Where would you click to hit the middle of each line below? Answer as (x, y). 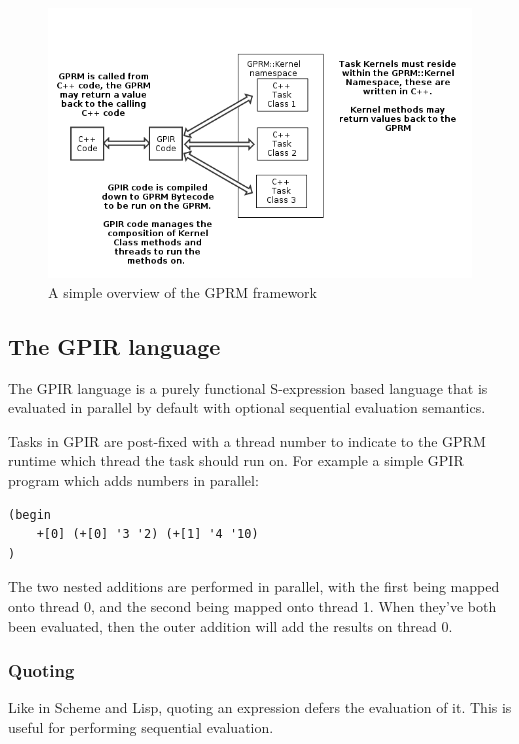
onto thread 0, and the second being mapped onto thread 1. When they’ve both (252, 605)
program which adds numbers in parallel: (133, 480)
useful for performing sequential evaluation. (141, 726)
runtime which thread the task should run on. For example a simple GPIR (236, 460)
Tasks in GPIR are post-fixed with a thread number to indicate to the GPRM (247, 440)
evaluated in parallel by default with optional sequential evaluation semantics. (247, 407)
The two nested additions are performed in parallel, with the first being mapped (254, 586)
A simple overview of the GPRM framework (182, 291)
